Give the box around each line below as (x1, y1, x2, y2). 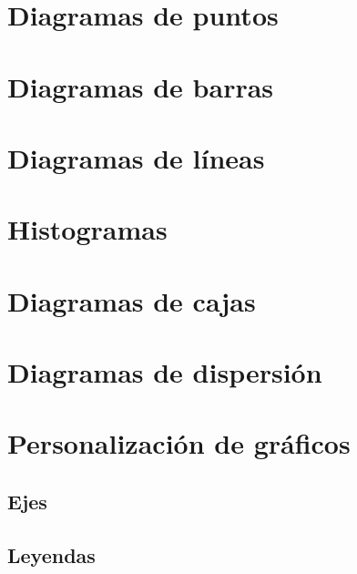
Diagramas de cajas (7, 282, 256, 319)
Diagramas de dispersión (7, 354, 322, 391)
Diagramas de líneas (7, 138, 265, 176)
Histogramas (7, 210, 168, 248)
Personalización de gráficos (7, 425, 351, 462)
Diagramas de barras (7, 67, 274, 105)
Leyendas (7, 540, 96, 569)
